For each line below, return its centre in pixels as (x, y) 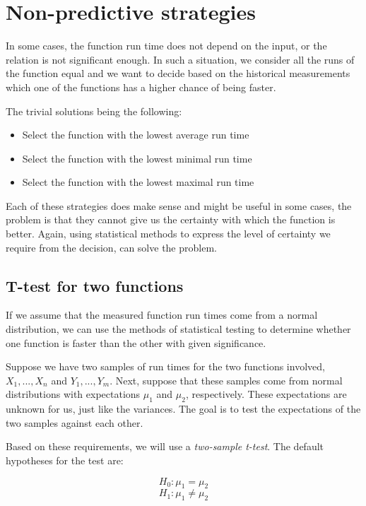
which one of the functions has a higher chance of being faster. (141, 87)
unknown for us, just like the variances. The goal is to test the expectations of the (183, 409)
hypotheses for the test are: (65, 460)
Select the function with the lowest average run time (136, 135)
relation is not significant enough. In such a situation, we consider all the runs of (180, 59)
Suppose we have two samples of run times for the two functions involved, (165, 366)
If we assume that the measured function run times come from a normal (162, 315)
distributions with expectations (73, 394)
